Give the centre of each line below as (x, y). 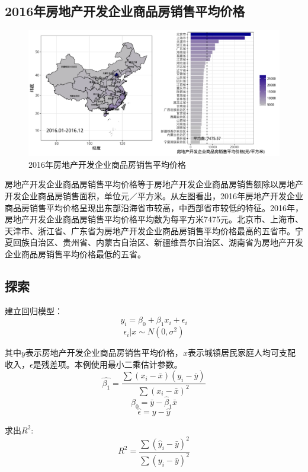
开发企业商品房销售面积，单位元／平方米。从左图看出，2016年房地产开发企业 (154, 195)
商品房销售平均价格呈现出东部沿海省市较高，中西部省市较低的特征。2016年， (154, 207)
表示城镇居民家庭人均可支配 (241, 353)
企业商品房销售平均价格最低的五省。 (75, 253)
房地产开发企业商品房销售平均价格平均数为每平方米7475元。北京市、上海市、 (154, 219)
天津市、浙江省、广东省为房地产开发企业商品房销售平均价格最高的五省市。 (150, 230)
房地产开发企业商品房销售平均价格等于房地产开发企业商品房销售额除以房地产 (154, 184)
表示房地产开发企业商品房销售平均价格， (104, 353)
